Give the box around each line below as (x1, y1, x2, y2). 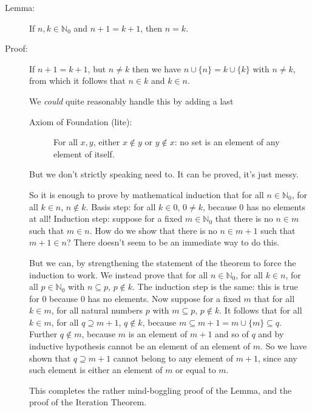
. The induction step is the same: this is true (132, 280, 298, 293)
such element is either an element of (29, 363, 163, 376)
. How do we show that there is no (89, 224, 217, 236)
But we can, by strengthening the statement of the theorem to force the (29, 256, 296, 269)
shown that (29, 351, 71, 364)
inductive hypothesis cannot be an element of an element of (29, 340, 251, 352)
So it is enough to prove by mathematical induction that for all (29, 188, 264, 201)
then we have (132, 62, 181, 75)
